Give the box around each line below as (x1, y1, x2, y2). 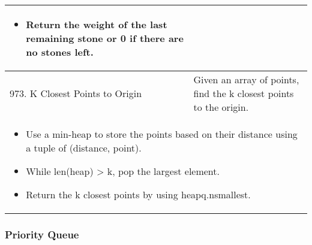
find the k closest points (193, 86, 294, 100)
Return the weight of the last (26, 17, 167, 31)
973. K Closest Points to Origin (10, 86, 142, 100)
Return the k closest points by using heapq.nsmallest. (26, 187, 251, 201)
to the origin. (193, 100, 249, 114)
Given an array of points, (193, 72, 299, 86)
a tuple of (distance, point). (26, 141, 142, 155)
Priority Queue (5, 226, 79, 241)
